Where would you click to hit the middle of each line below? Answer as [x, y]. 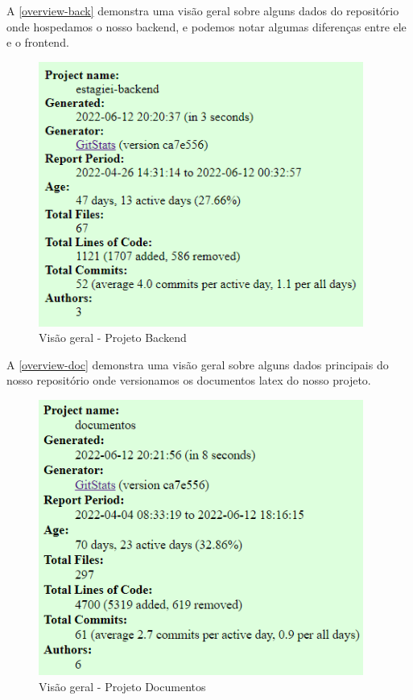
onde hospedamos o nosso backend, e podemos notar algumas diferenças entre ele [206, 26]
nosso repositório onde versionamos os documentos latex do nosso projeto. [189, 380]
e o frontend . [38, 42]
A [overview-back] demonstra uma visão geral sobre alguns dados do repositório [203, 10]
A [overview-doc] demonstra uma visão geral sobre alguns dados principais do [198, 364]
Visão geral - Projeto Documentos [122, 686]
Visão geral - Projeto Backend [113, 338]
